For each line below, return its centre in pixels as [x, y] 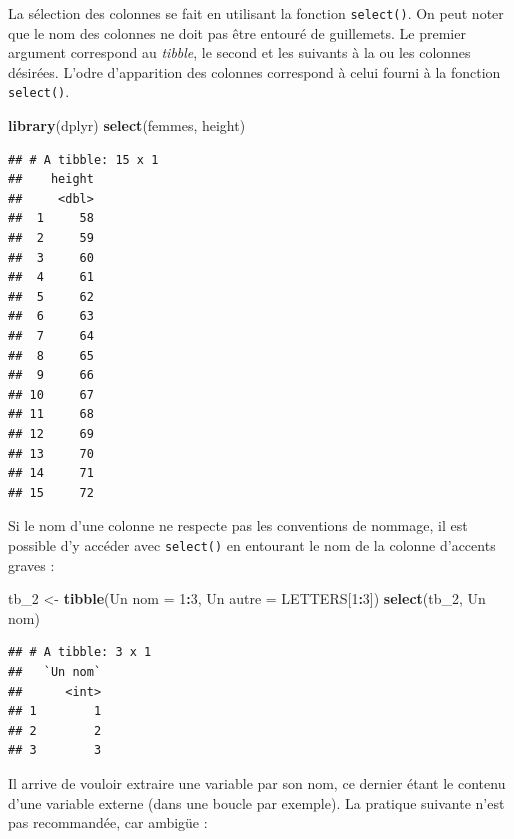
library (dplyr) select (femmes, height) [127, 125]
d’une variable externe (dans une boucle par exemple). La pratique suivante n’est [256, 802]
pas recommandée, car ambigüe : [108, 822]
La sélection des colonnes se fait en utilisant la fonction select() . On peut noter [256, 13]
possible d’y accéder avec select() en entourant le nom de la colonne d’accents [252, 544]
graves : [31, 564]
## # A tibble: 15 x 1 [83, 159]
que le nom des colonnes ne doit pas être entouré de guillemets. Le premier [237, 32]
